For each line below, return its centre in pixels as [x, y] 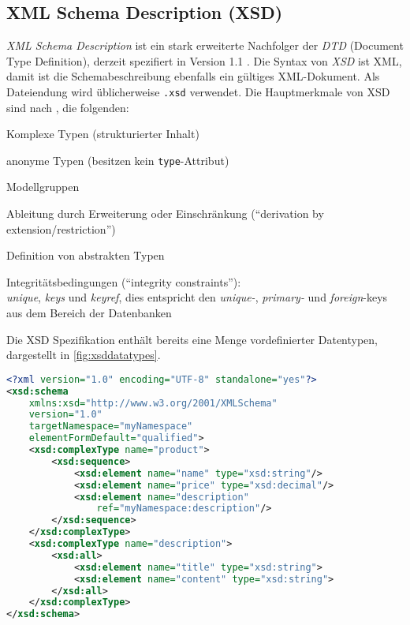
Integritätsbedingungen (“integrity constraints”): [124, 281]
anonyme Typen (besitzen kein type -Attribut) [118, 160]
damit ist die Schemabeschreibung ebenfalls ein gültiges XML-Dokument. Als [193, 76]
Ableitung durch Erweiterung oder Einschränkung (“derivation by [165, 213]
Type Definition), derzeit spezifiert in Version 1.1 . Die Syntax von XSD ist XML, [204, 60]
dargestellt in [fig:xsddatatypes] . [84, 355]
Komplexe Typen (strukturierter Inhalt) [103, 134]
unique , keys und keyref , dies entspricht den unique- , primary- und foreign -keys [197, 297]
